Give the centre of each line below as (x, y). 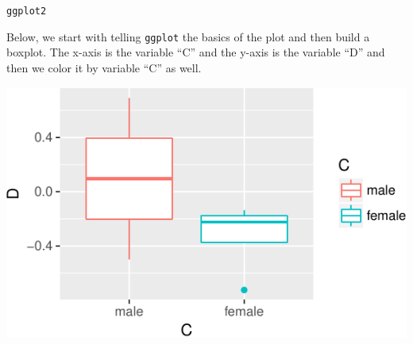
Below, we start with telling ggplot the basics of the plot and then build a (188, 36)
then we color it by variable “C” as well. (104, 67)
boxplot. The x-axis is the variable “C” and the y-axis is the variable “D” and (196, 52)
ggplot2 (27, 11)
